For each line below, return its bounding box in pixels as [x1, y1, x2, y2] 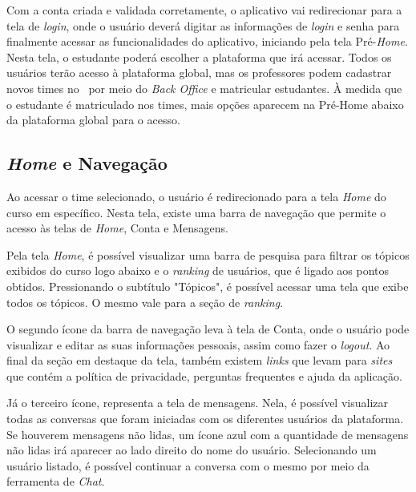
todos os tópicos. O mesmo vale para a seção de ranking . [6, 293, 284, 310]
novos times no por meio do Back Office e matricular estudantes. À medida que [6, 79, 402, 96]
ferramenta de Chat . [6, 473, 105, 490]
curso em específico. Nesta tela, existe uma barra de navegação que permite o [6, 204, 386, 220]
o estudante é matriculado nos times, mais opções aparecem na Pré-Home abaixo [6, 95, 404, 112]
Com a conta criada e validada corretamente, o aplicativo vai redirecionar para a [6, 2, 402, 18]
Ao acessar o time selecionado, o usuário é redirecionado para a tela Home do [6, 188, 386, 204]
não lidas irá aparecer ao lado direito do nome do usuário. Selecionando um [6, 442, 377, 458]
